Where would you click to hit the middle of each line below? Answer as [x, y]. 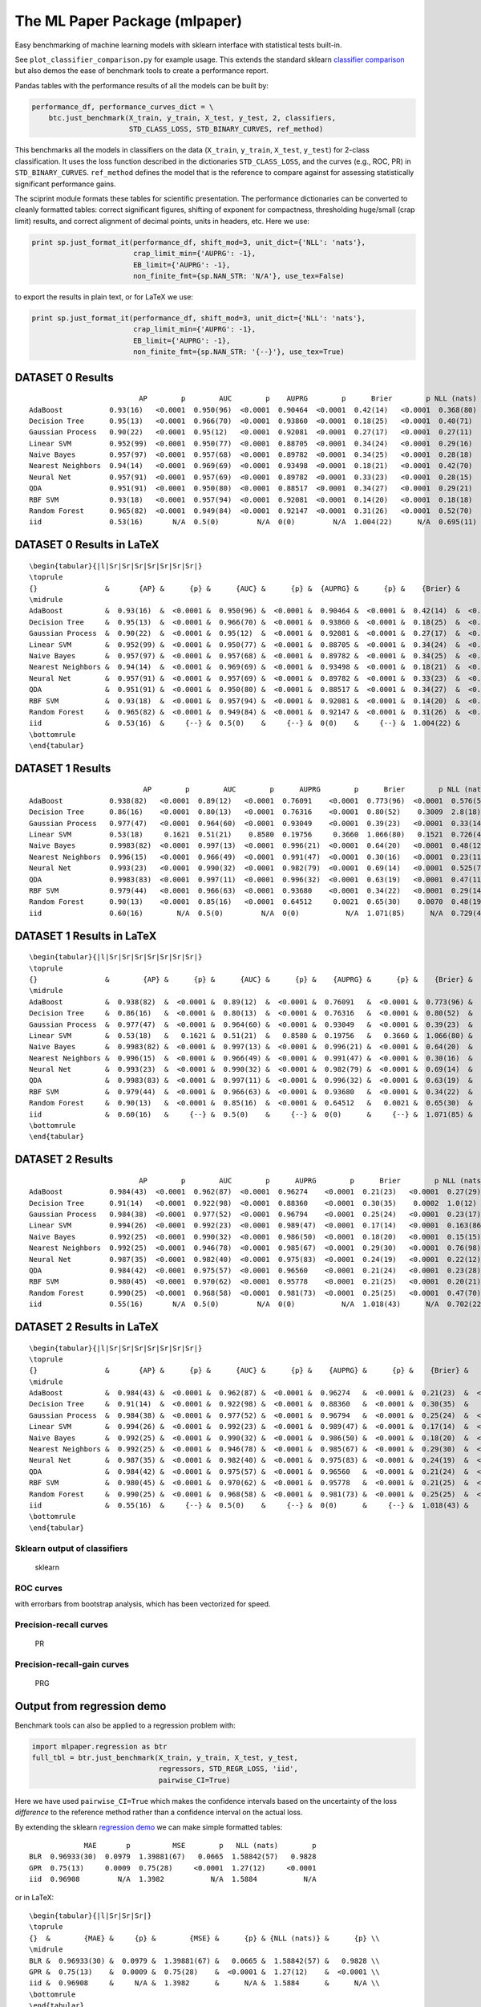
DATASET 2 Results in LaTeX [87, 1327]
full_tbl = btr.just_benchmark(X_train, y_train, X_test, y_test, [165, 1758]
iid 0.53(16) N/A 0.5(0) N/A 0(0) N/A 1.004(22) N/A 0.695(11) [253, 522]
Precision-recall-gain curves [72, 1664]
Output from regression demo [91, 1706]
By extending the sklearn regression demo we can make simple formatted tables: [149, 1827]
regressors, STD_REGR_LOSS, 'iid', [228, 1769]
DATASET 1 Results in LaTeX [86, 936]
